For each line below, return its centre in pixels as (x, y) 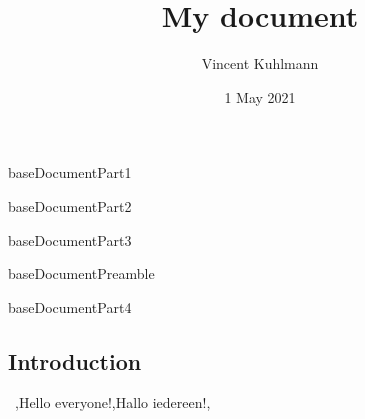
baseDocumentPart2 (70, 205)
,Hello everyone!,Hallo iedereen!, (112, 402)
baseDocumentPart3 (70, 239)
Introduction (75, 360)
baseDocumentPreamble (81, 273)
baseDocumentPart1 (70, 172)
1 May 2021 (260, 96)
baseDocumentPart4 (70, 306)
